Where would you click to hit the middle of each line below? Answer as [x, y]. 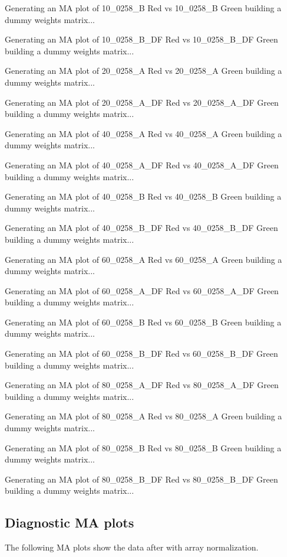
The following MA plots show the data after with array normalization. [132, 547]
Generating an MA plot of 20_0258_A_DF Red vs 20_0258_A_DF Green [142, 102]
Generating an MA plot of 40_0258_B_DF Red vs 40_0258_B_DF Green [141, 228]
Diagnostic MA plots [70, 522]
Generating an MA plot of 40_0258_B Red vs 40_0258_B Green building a [143, 196]
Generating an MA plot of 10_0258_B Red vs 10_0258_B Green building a [143, 8]
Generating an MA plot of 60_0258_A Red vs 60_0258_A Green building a [143, 259]
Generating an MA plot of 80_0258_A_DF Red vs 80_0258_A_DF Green [142, 385]
